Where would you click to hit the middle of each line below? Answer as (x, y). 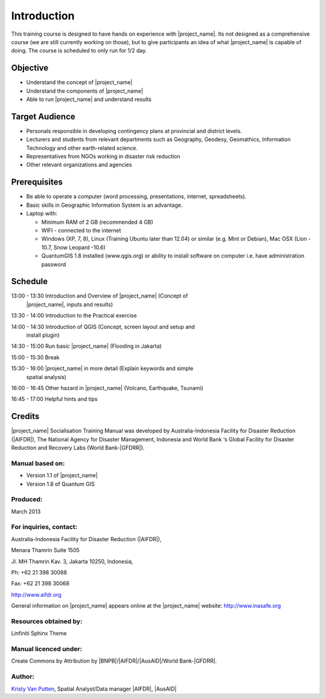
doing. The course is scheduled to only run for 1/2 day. (79, 51)
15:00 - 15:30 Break (35, 357)
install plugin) (43, 335)
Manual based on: (38, 463)
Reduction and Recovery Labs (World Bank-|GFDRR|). (78, 448)
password (54, 264)
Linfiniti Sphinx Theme (39, 633)
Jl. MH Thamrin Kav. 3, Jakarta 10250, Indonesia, (72, 561)
